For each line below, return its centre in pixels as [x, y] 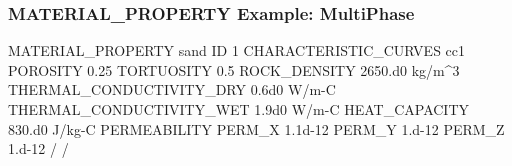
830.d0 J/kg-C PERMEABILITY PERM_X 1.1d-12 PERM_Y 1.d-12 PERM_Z [256, 128]
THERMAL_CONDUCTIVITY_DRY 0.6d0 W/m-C [172, 89]
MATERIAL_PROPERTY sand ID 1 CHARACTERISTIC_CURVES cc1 [237, 50]
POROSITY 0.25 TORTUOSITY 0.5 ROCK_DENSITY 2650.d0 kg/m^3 [234, 69]
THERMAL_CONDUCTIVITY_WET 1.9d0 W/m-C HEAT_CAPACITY [239, 109]
